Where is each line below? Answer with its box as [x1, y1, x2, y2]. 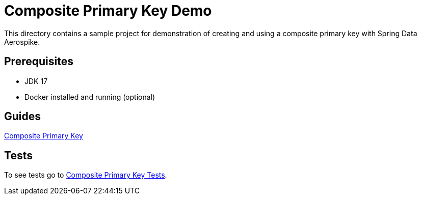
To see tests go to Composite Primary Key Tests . [4, 170, 167, 180]
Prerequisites [4, 55, 73, 68]
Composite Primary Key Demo [4, 2, 212, 19]
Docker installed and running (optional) [24, 92, 155, 101]
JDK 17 [24, 76, 48, 86]
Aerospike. [4, 37, 40, 46]
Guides [4, 110, 41, 123]
